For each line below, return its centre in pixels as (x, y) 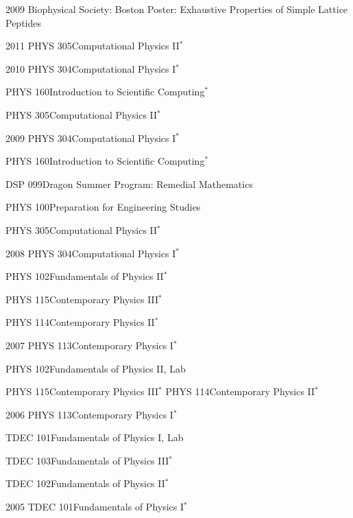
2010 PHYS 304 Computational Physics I (91, 68)
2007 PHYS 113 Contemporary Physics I (89, 345)
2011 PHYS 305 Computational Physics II (93, 46)
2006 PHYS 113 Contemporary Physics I (89, 414)
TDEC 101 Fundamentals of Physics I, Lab (95, 437)
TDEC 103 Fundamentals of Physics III (87, 460)
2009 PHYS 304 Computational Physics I (91, 138)
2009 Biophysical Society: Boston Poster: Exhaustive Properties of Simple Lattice (177, 9)
